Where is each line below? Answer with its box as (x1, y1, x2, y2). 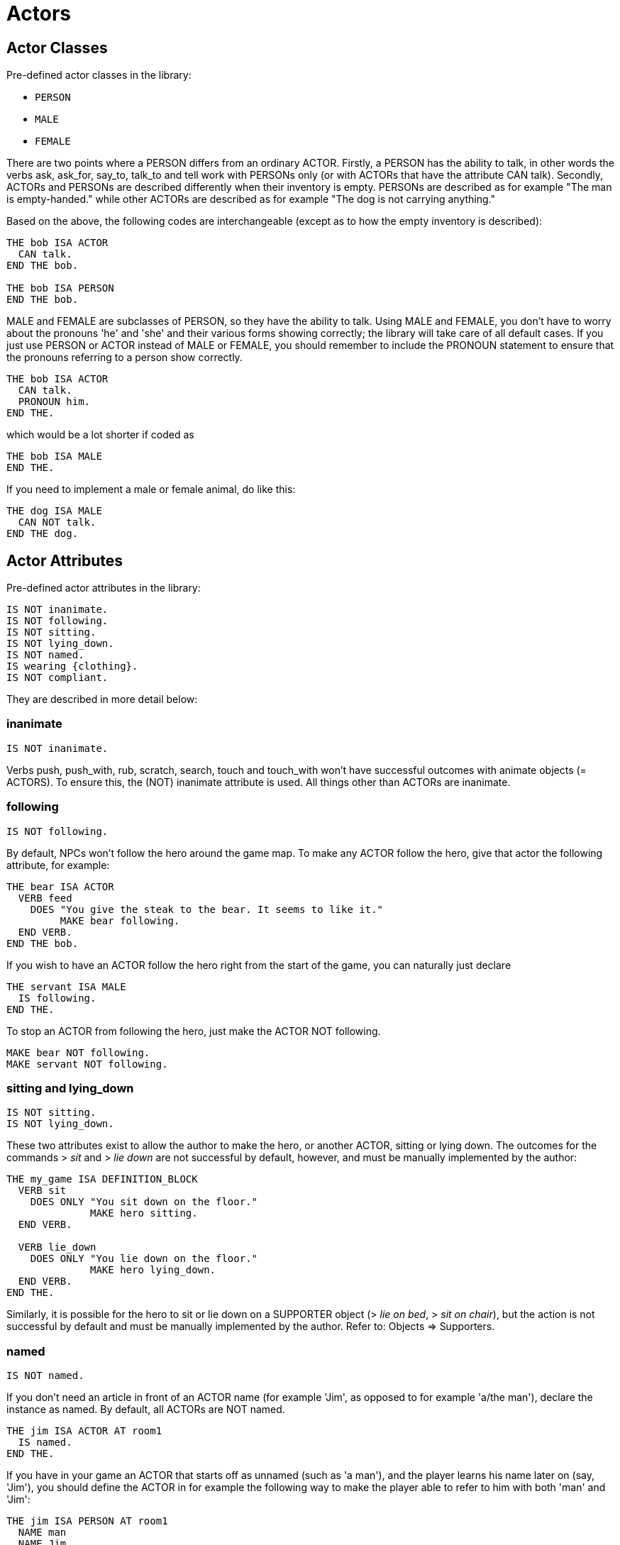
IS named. (18, 1436, 72, 1449)
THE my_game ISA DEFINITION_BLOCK (6, 1173, 198, 1185)
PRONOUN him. (18, 396, 91, 408)
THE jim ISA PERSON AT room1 (6, 1515, 168, 1527)
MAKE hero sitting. (90, 1207, 198, 1219)
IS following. (18, 992, 96, 1004)
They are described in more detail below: (6, 693, 198, 706)
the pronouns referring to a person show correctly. (6, 351, 243, 364)
